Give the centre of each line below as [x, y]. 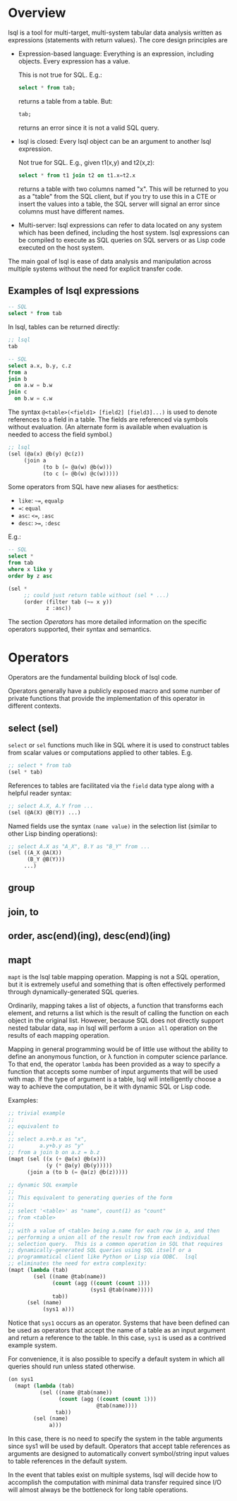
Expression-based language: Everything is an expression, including [116, 54]
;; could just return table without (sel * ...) [97, 595]
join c [18, 392]
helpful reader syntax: [40, 793]
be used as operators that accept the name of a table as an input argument [117, 1330]
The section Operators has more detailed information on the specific [108, 622]
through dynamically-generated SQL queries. [74, 991]
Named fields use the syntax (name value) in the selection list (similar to [113, 826]
